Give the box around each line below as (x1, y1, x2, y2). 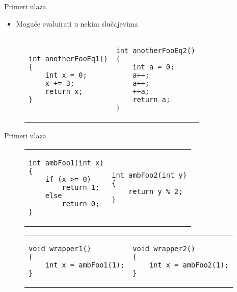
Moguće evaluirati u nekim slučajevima (16, 18, 138, 29)
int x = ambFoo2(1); (149, 260, 229, 269)
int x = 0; (45, 71, 87, 80)
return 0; (62, 199, 100, 208)
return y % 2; (128, 187, 183, 196)
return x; (45, 87, 83, 96)
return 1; (62, 183, 100, 191)
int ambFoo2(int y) (112, 171, 187, 179)
